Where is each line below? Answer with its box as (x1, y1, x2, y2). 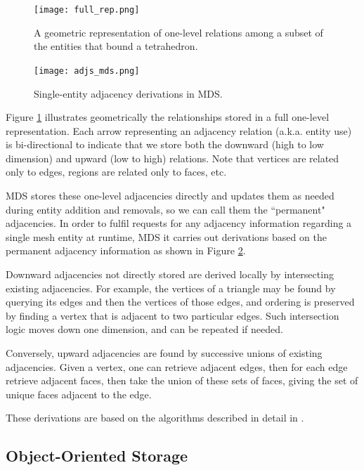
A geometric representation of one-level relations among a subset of (34, 25, 323, 39)
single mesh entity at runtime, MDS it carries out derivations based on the (6, 229, 327, 244)
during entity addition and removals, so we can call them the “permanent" (6, 202, 325, 216)
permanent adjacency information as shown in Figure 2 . (6, 243, 246, 258)
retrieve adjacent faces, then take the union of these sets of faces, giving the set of (6, 373, 358, 388)
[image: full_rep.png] (34, 5, 140, 15)
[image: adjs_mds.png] (34, 65, 140, 76)
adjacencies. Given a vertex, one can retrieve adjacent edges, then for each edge (6, 359, 348, 374)
